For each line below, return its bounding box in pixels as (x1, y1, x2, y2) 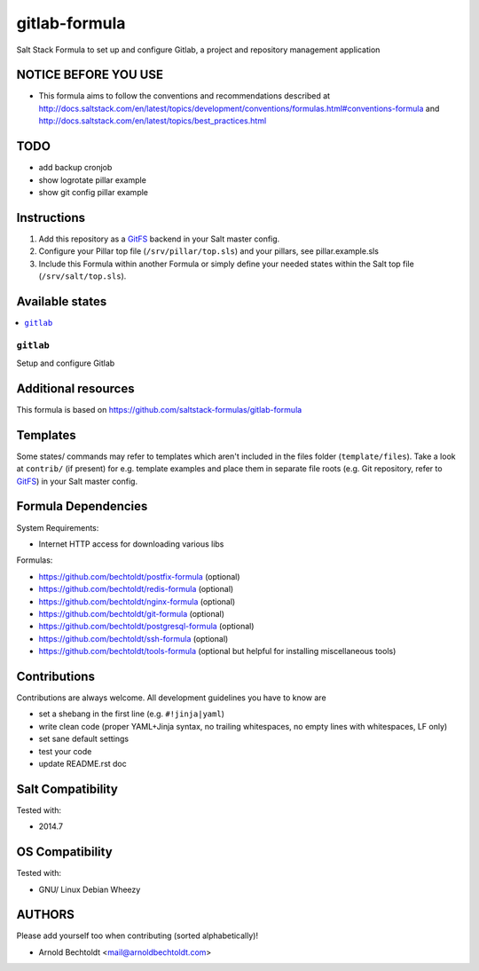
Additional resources (16, 381, 135, 396)
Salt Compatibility (16, 781, 119, 796)
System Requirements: (16, 522, 99, 533)
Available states (16, 294, 107, 309)
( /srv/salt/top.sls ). (38, 271, 127, 281)
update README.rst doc (38, 758, 128, 769)
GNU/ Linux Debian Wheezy (38, 884, 141, 895)
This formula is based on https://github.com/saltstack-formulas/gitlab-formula (16, 404, 302, 414)
